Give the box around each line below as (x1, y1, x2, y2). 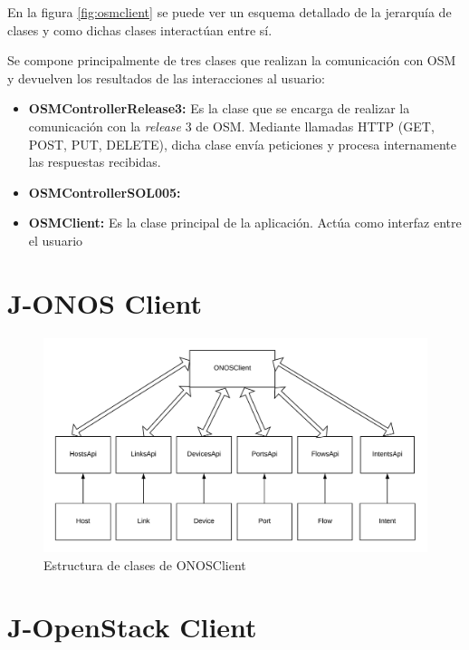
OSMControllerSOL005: (28, 182, 181, 201)
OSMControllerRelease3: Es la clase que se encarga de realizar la (28, 99, 410, 118)
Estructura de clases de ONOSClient (43, 555, 246, 574)
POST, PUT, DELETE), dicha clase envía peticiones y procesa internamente (28, 134, 457, 153)
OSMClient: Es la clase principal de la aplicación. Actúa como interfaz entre (28, 213, 462, 232)
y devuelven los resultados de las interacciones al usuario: (7, 68, 325, 87)
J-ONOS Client (7, 284, 202, 321)
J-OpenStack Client (7, 608, 257, 645)
